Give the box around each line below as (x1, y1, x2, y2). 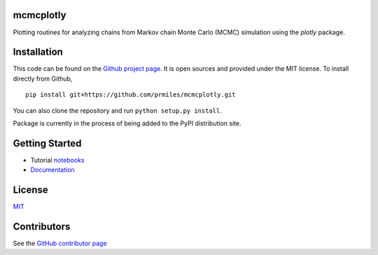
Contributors (13, 221, 71, 233)
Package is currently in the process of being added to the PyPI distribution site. (13, 119, 241, 127)
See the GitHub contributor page (13, 239, 108, 248)
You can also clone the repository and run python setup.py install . (13, 106, 222, 115)
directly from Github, (13, 74, 73, 83)
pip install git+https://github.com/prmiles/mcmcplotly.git (25, 91, 236, 99)
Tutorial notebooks (30, 156, 85, 164)
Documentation (30, 165, 75, 174)
